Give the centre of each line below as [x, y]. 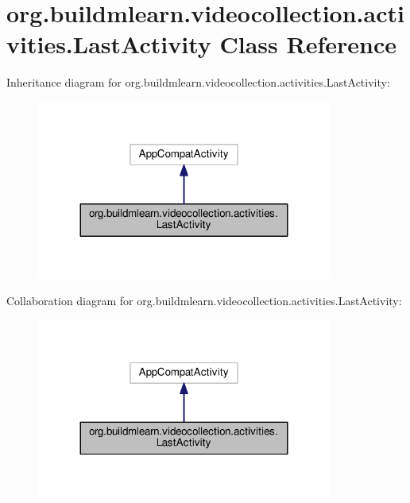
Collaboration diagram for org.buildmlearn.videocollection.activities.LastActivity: [204, 301]
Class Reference [308, 44]
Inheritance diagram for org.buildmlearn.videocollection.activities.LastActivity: [198, 82]
